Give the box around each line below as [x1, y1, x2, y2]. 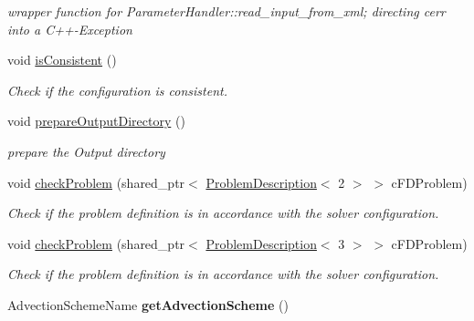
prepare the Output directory [7, 141, 165, 160]
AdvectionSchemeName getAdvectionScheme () [7, 295, 289, 314]
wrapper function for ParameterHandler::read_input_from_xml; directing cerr [7, 2, 446, 20]
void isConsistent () [7, 50, 117, 69]
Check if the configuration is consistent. [7, 80, 227, 99]
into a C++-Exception [7, 19, 132, 38]
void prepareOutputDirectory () [7, 111, 185, 130]
